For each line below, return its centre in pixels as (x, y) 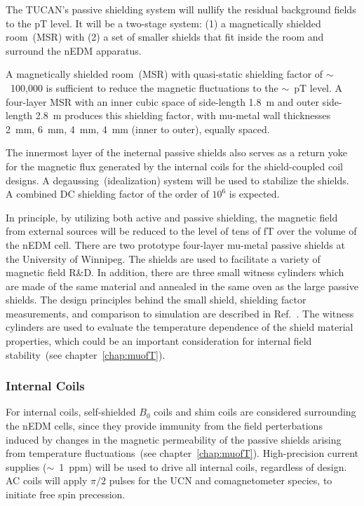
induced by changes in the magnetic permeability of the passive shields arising (174, 439)
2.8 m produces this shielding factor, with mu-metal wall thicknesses (183, 115)
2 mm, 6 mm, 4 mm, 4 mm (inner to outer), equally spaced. (138, 129)
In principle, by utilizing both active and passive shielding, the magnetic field (172, 217)
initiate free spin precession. (66, 494)
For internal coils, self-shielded (71, 412)
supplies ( (26, 466)
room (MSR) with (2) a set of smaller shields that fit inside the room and (165, 37)
